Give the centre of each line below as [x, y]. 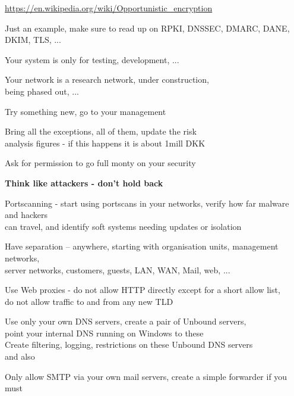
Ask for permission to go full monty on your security [100, 163]
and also [20, 356]
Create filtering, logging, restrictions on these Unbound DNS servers [129, 344]
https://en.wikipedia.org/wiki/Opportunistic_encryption [109, 8]
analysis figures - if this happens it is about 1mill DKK [105, 143]
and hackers [26, 215]
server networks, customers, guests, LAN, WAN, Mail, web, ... [118, 269]
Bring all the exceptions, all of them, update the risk [101, 131]
